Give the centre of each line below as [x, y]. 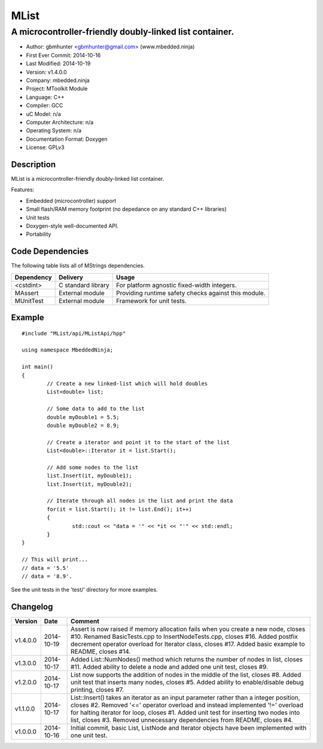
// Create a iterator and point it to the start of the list [138, 442]
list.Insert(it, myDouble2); [90, 484]
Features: [23, 190]
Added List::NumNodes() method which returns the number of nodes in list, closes [187, 660]
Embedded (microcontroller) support [71, 201]
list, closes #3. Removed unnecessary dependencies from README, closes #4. [182, 720]
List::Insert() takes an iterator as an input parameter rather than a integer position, [185, 698]
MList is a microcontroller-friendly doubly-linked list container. [88, 178]
